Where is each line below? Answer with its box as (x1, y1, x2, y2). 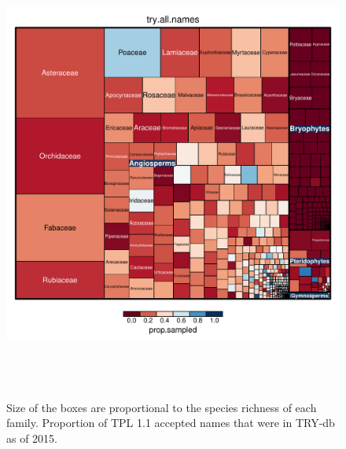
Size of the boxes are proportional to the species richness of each (6, 399, 317, 415)
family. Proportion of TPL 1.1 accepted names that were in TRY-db (6, 414, 335, 431)
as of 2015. (6, 429, 58, 446)
